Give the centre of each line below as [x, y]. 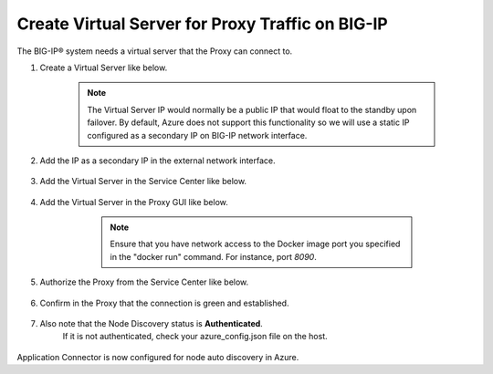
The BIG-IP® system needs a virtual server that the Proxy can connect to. [155, 51]
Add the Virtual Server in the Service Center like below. [143, 182]
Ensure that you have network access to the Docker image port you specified [255, 244]
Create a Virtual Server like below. [104, 68]
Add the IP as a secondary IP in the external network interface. [157, 161]
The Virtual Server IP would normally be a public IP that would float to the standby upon [252, 109]
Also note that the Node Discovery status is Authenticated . [152, 324]
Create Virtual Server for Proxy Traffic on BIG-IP [202, 24]
